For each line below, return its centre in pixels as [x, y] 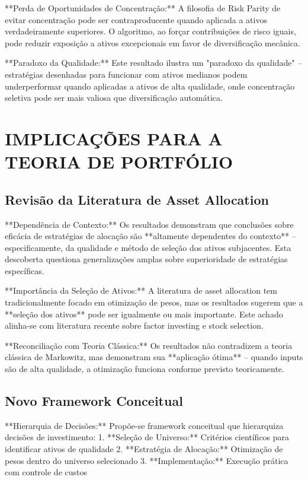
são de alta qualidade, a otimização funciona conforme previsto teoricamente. [145, 369]
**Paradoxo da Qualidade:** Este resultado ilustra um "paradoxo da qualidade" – [153, 63]
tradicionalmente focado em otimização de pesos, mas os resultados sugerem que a [154, 302]
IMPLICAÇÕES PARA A [114, 138]
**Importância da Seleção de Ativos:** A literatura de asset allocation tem [141, 290]
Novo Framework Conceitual [94, 401]
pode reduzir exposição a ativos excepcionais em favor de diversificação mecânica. [153, 42]
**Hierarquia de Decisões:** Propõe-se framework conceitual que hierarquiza [144, 425]
